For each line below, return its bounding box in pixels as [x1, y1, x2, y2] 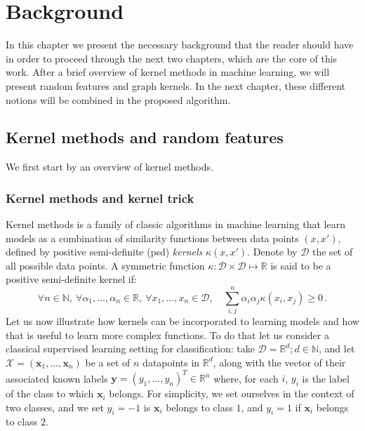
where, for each [213, 371, 279, 385]
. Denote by [247, 244, 298, 259]
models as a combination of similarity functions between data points [6, 230, 299, 245]
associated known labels [6, 371, 108, 385]
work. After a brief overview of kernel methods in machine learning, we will [6, 65, 330, 79]
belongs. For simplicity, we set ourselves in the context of [109, 386, 354, 401]
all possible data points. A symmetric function [6, 258, 205, 272]
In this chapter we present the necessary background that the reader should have [6, 37, 354, 52]
